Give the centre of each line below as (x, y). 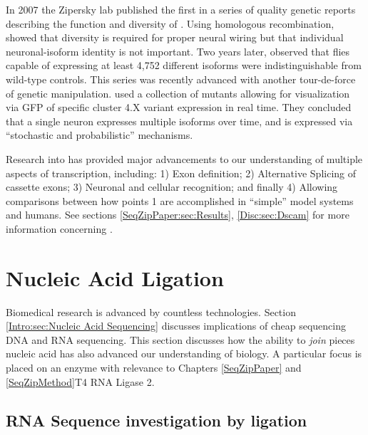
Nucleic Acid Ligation (115, 277)
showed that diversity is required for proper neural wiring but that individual (175, 37)
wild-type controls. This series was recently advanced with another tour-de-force (181, 79)
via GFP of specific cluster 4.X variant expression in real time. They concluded (179, 107)
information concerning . (59, 228)
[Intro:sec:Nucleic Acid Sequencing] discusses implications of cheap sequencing (176, 326)
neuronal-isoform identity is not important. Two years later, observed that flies (178, 51)
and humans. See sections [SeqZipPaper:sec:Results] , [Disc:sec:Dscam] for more (178, 215)
